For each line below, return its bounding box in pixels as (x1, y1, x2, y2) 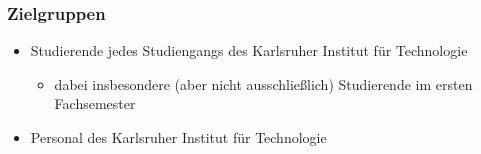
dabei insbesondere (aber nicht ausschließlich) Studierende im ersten (54, 73, 473, 94)
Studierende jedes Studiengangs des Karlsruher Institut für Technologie (30, 40, 468, 61)
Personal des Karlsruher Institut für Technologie (30, 127, 327, 147)
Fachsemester (54, 93, 136, 114)
